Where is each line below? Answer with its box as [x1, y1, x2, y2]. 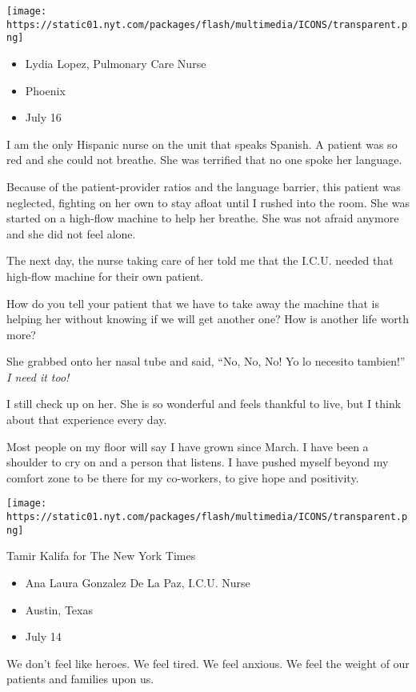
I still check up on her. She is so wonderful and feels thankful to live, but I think [6, 395, 402, 412]
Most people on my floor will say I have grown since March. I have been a [6, 438, 369, 454]
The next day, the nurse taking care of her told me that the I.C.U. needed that [6, 252, 394, 269]
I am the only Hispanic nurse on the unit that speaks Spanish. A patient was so [6, 135, 398, 152]
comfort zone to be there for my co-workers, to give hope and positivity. [6, 469, 359, 486]
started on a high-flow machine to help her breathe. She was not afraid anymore [6, 210, 399, 226]
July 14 [25, 628, 62, 645]
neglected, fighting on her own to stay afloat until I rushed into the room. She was [6, 194, 410, 210]
